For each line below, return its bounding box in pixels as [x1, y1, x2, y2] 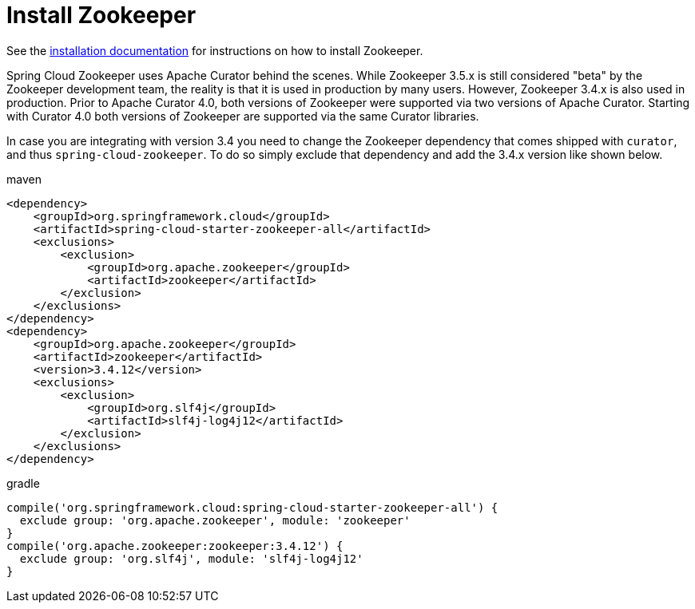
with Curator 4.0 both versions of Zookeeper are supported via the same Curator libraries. [6, 109, 479, 123]
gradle [6, 476, 40, 490]
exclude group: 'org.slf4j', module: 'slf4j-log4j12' [19, 552, 363, 565]
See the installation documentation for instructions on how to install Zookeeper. [6, 43, 423, 57]
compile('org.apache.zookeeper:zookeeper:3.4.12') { [6, 539, 344, 552]
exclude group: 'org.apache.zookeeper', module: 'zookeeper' [19, 513, 411, 527]
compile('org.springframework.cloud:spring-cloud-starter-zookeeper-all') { [6, 500, 498, 514]
